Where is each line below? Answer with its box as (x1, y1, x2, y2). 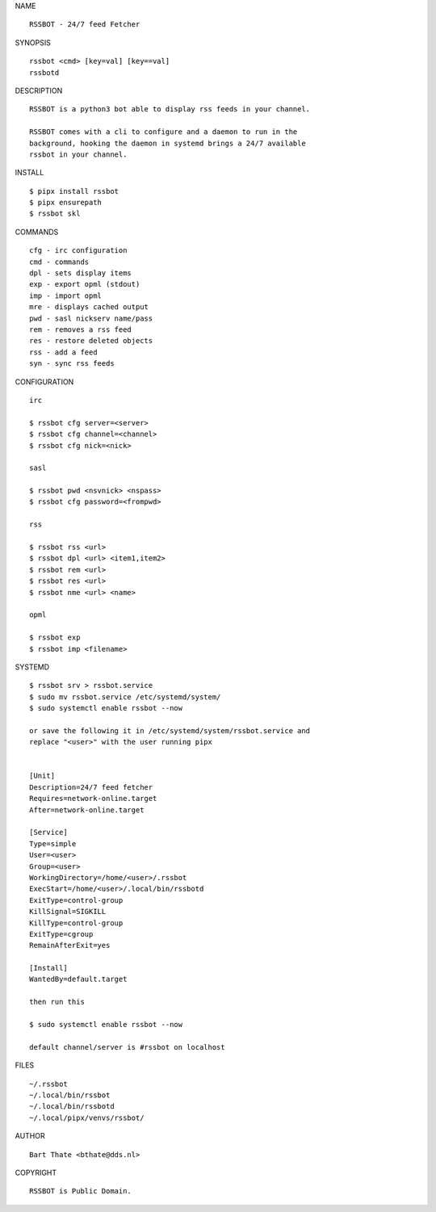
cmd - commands (29, 257, 90, 266)
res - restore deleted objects (29, 336, 153, 346)
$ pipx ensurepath (29, 198, 103, 208)
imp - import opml (29, 291, 103, 300)
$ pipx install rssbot (29, 187, 119, 195)
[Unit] (29, 771, 56, 781)
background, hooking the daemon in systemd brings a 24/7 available (29, 138, 306, 148)
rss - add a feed (29, 347, 98, 357)
